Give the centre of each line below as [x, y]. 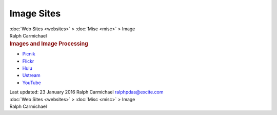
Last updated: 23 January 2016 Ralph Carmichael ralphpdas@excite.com [86, 92]
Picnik [29, 54]
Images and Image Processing [49, 44]
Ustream [31, 75]
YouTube [32, 83]
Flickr [28, 61]
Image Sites [35, 13]
